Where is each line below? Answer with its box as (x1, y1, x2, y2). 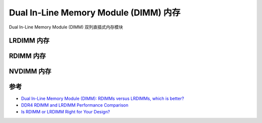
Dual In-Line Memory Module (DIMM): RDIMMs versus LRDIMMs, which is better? (21, 96, 184, 101)
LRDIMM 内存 (9, 37, 49, 45)
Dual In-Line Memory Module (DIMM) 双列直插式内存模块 (9, 24, 123, 30)
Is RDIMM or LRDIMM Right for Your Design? (21, 109, 110, 115)
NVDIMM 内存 (9, 68, 51, 76)
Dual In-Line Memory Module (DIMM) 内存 (9, 7, 180, 18)
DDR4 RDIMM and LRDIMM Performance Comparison (21, 102, 129, 108)
